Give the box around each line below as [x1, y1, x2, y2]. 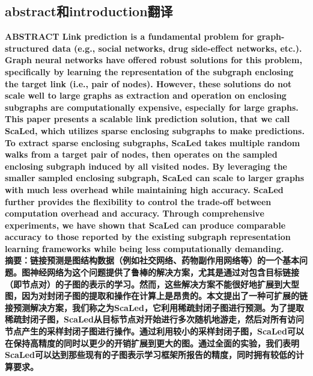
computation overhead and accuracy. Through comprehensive [5, 207, 264, 220]
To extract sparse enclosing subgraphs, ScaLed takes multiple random [5, 136, 300, 149]
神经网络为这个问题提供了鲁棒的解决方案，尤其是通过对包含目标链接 [29, 266, 299, 279]
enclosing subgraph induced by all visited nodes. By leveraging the [5, 159, 287, 172]
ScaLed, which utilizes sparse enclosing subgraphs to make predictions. [5, 124, 305, 137]
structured [5, 42, 49, 54]
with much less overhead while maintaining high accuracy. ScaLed [5, 183, 284, 196]
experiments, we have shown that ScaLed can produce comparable [5, 218, 286, 231]
